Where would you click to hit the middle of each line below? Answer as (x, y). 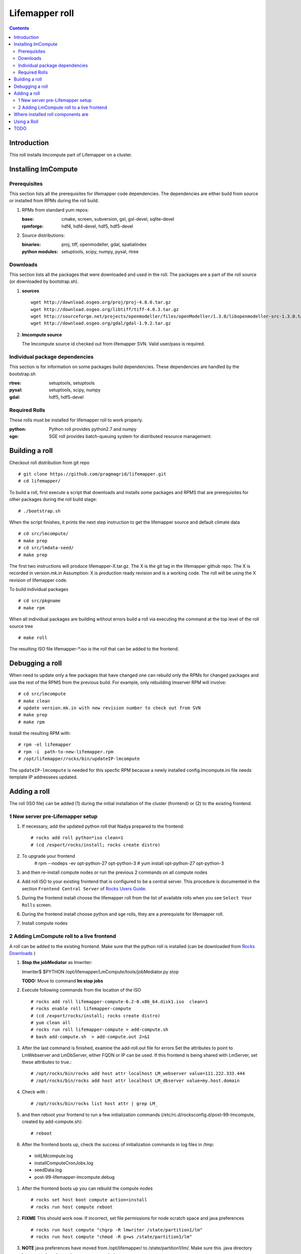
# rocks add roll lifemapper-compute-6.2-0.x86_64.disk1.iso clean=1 (119, 1001)
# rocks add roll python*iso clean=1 (77, 838)
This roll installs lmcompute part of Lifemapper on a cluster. (71, 154)
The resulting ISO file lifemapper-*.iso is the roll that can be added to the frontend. (94, 649)
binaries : (31, 245)
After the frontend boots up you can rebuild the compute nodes (87, 1188)
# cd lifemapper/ (39, 481)
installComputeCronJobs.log (64, 1163)
